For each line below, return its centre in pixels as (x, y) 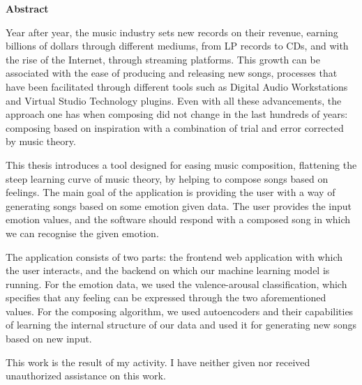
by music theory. (41, 141)
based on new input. (49, 339)
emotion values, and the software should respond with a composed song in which (178, 219)
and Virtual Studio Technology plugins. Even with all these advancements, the (174, 100)
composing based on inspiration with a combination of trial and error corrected (175, 127)
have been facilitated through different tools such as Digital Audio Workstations (177, 86)
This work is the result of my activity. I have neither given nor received (158, 362)
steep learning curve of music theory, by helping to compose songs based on (167, 178)
